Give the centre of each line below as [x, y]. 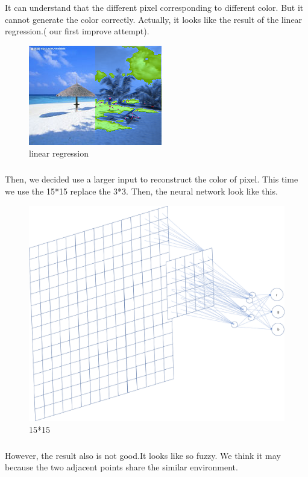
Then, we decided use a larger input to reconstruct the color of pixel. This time [152, 179]
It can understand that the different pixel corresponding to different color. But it [154, 7]
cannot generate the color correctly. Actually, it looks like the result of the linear [154, 19]
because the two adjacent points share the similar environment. [121, 467]
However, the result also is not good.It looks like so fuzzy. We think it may [143, 455]
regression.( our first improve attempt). [77, 31]
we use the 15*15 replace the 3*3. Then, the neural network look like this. [141, 191]
